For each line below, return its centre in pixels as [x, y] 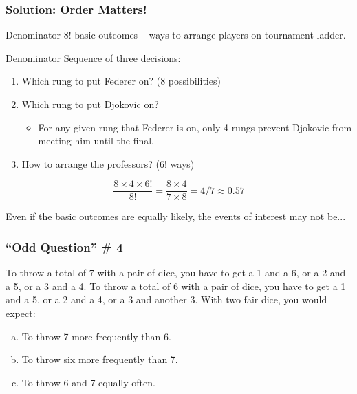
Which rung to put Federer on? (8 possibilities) [121, 81]
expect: [21, 313]
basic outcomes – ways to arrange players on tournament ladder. [210, 35]
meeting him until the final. [96, 141]
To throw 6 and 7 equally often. [88, 382]
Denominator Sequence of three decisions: [93, 57]
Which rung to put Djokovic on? [90, 104]
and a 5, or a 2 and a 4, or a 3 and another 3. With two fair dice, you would [166, 299]
